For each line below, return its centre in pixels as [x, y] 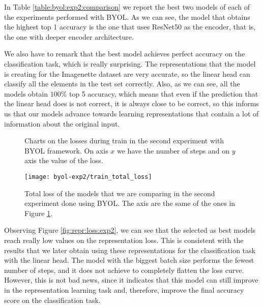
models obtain [26, 93]
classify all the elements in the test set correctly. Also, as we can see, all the [122, 84]
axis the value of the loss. [64, 160]
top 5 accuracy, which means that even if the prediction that [164, 93]
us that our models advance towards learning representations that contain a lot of [131, 113]
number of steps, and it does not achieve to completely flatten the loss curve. [124, 270]
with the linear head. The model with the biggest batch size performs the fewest [129, 260]
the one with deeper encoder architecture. [69, 36]
